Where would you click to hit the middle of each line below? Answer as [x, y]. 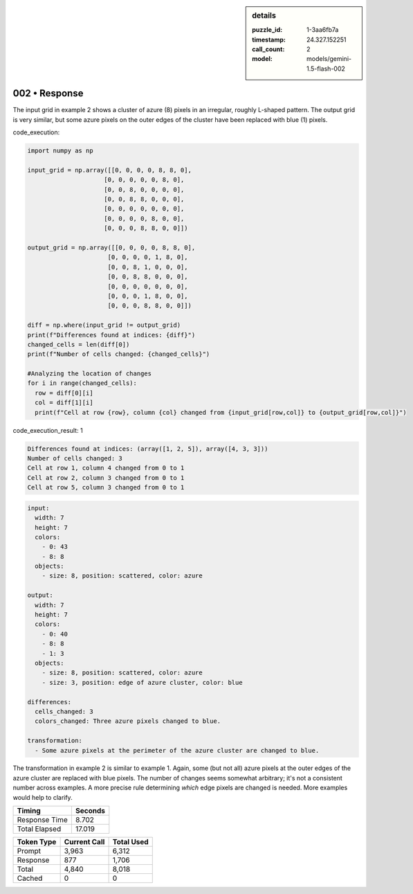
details [264, 16]
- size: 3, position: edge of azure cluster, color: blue [142, 682]
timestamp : [269, 39]
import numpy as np [60, 151]
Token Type [37, 842]
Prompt [29, 851]
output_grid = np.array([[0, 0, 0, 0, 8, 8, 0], [111, 247]
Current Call [84, 842]
